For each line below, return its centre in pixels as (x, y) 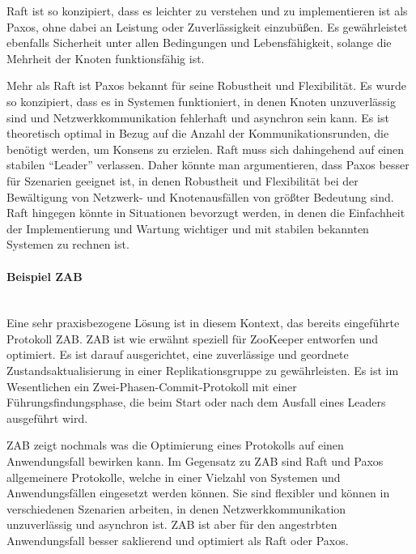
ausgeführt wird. (47, 418)
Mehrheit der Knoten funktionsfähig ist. (106, 58)
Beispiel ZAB (45, 276)
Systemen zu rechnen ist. (68, 244)
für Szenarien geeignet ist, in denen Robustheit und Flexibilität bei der (183, 180)
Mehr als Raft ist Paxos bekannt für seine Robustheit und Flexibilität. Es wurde (206, 85)
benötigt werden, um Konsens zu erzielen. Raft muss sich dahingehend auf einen (206, 149)
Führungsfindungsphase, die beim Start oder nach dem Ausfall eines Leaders (196, 402)
